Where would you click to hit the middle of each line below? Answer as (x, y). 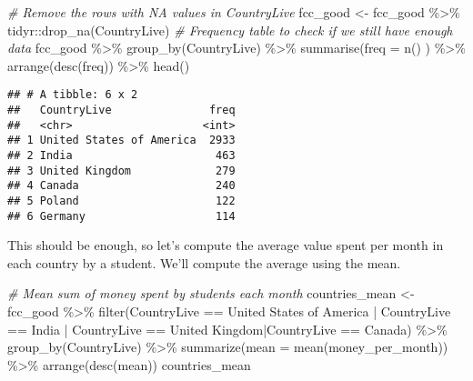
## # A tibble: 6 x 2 (73, 95)
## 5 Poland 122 (121, 201)
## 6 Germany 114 (121, 216)
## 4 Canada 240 (121, 186)
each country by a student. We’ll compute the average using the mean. (204, 262)
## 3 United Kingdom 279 (121, 170)
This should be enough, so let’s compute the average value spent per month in (226, 245)
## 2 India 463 (121, 155)
